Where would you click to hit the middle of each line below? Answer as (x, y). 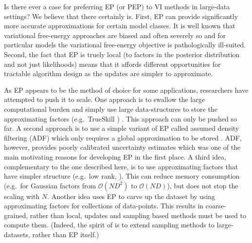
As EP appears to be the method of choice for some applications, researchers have (126, 90)
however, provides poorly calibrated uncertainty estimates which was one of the (122, 147)
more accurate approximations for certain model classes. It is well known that (120, 26)
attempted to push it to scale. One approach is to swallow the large (104, 99)
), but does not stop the (203, 185)
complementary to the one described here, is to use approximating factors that (121, 166)
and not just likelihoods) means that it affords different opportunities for (112, 64)
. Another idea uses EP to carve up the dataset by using (131, 196)
